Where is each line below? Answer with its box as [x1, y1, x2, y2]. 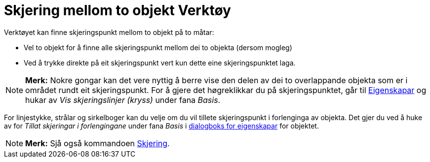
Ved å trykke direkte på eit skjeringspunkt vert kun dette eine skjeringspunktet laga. [24, 58, 296, 67]
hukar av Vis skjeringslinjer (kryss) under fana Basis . [25, 95, 221, 105]
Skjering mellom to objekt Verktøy [4, 2, 231, 19]
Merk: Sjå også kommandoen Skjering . [25, 138, 170, 148]
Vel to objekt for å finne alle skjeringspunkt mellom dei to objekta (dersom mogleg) [24, 43, 292, 52]
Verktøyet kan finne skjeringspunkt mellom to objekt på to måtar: [4, 28, 214, 36]
